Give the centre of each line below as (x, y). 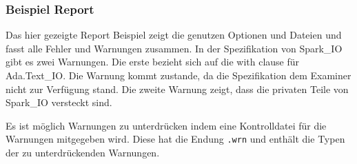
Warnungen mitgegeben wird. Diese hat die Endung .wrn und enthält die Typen (175, 139)
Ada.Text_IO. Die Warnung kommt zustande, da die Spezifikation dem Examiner (178, 75)
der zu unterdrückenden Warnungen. (83, 153)
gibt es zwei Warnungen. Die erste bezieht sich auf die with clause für (153, 62)
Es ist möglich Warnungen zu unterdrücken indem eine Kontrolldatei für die (166, 125)
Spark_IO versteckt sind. (59, 102)
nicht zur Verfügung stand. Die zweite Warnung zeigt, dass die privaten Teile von (177, 89)
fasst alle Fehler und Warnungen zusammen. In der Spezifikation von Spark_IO (174, 48)
